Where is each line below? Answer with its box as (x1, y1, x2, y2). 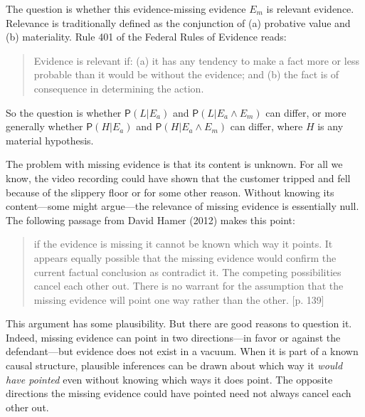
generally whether (6, 119, 83, 134)
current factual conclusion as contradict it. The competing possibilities (33, 264, 342, 279)
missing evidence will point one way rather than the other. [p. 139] (33, 292, 324, 307)
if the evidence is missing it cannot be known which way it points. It (33, 236, 333, 251)
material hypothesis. (6, 132, 94, 147)
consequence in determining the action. (33, 80, 204, 95)
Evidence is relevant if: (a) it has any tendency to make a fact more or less (33, 53, 359, 68)
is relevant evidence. (266, 1, 354, 16)
